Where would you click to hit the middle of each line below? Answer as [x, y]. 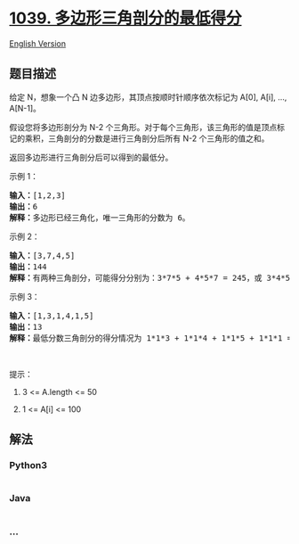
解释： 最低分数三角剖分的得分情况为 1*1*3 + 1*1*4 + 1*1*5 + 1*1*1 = [150, 338]
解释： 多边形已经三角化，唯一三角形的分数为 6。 [100, 218]
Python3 [28, 466]
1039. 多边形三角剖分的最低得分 [125, 18]
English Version [38, 43]
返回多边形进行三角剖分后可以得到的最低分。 [91, 157]
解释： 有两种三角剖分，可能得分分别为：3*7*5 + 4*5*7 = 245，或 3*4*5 [150, 278]
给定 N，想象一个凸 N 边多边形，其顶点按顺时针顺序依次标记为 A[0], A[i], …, [148, 97]
